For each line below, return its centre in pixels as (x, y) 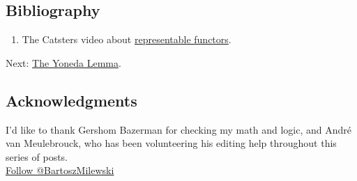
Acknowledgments (71, 100)
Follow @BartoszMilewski (60, 170)
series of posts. (37, 156)
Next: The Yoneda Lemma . (63, 62)
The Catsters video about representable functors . (127, 39)
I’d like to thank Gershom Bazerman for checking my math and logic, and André (178, 129)
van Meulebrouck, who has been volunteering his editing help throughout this (171, 143)
